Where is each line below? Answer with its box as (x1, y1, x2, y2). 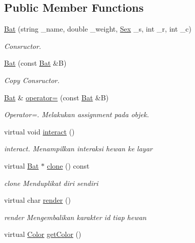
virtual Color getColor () (4, 229, 81, 239)
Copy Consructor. (4, 74, 60, 85)
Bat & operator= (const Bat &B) (4, 92, 109, 102)
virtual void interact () (4, 126, 75, 137)
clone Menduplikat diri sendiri (4, 177, 98, 188)
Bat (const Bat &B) (4, 58, 67, 68)
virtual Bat (4, 160, 39, 171)
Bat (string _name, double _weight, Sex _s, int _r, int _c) (4, 23, 191, 34)
